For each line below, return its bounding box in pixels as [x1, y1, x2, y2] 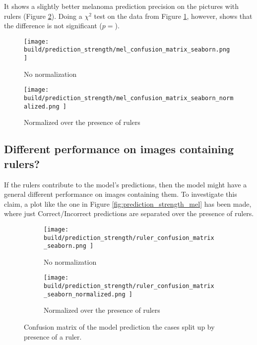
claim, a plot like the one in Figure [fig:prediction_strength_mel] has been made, [4, 198, 252, 209]
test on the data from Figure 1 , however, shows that [94, 10, 253, 21]
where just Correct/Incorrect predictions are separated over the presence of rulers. [4, 208, 254, 219]
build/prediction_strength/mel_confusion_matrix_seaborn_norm [24, 95, 234, 102]
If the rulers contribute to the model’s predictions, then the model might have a [4, 179, 247, 189]
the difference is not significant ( [4, 20, 102, 31]
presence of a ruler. [24, 331, 82, 342]
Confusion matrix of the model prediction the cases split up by [24, 322, 215, 332]
